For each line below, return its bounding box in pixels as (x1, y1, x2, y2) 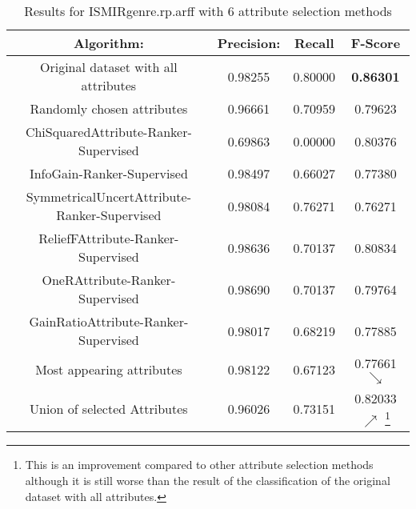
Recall (294, 34, 334, 52)
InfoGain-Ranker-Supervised (29, 164, 188, 182)
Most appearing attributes (35, 359, 182, 379)
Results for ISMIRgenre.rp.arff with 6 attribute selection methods (24, 2, 392, 20)
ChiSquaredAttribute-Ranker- (25, 122, 192, 141)
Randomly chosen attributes (30, 99, 188, 118)
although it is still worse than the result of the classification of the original (25, 471, 390, 488)
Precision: (217, 34, 281, 52)
